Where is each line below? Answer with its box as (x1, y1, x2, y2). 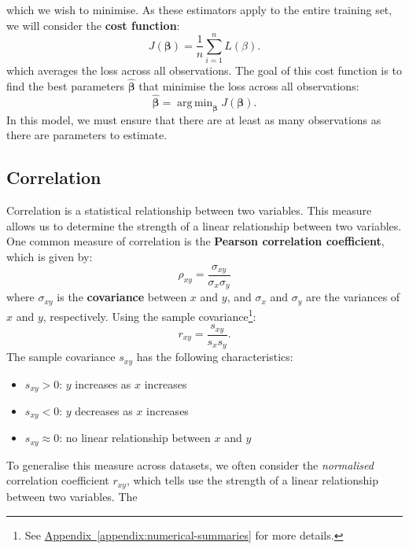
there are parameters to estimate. (6, 127, 168, 143)
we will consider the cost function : (6, 17, 180, 33)
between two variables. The (6, 488, 138, 504)
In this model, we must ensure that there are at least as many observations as (6, 111, 381, 127)
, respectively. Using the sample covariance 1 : (42, 305, 256, 324)
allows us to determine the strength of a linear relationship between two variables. (6, 217, 402, 234)
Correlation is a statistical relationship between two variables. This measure (6, 202, 372, 219)
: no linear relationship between (59, 429, 211, 446)
